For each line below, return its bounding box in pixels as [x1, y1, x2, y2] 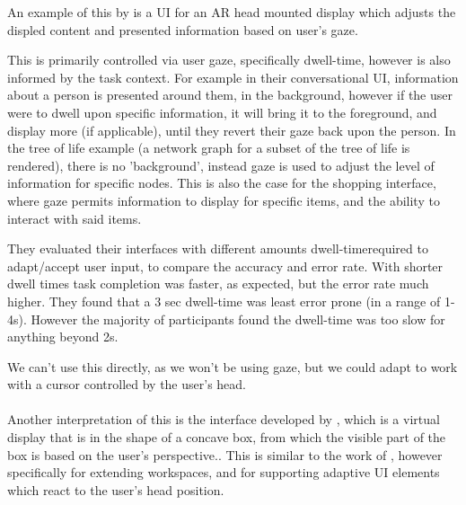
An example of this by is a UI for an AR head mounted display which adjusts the [7, 3, 456, 21]
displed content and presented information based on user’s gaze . [7, 20, 358, 39]
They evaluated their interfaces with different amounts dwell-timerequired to [7, 239, 428, 258]
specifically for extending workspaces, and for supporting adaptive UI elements [7, 463, 440, 482]
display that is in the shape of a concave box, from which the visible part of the [7, 428, 446, 447]
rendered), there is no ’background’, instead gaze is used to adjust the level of [7, 155, 435, 174]
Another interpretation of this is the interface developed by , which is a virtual [7, 410, 440, 429]
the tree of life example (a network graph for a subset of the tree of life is [7, 138, 410, 157]
